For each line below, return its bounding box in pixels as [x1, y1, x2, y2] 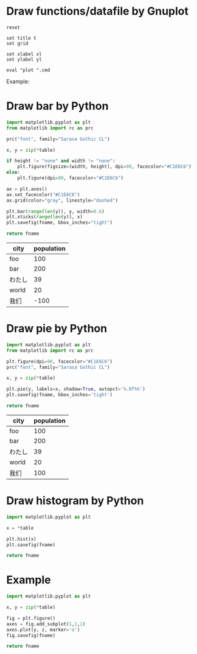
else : [6, 169, 20, 176]
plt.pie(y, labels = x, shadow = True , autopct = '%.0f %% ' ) [6, 386, 146, 393]
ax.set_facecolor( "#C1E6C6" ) [6, 191, 80, 197]
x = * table [6, 525, 34, 531]
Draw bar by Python [6, 99, 109, 113]
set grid [6, 40, 29, 46]
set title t [6, 35, 36, 41]
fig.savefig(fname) [6, 632, 56, 638]
